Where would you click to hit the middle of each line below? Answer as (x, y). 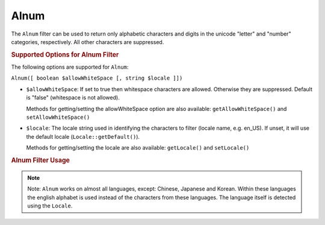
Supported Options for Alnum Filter (65, 54)
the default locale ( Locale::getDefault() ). (83, 136)
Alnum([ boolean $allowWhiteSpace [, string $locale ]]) (97, 78)
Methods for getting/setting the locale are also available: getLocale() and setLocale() (138, 148)
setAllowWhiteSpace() (58, 117)
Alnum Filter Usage (41, 160)
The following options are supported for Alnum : (70, 67)
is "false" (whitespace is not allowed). (73, 98)
